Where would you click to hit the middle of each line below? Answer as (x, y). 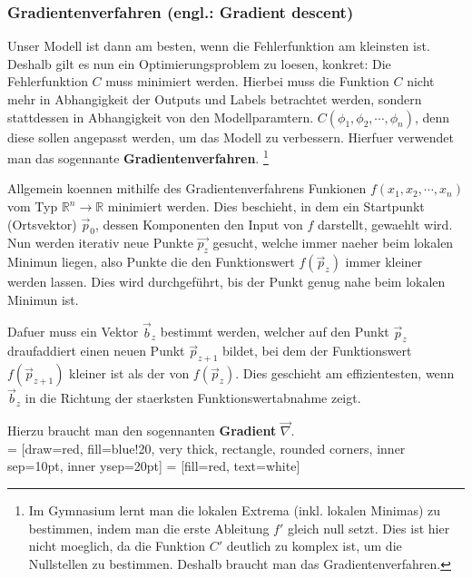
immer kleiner (384, 262)
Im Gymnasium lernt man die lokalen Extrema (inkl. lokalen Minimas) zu (235, 510)
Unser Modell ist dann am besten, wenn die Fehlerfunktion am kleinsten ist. (219, 46)
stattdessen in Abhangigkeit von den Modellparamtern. (161, 117)
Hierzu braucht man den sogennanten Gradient (142, 431)
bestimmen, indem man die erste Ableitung (149, 528)
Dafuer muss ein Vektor (73, 332)
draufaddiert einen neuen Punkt (96, 351)
